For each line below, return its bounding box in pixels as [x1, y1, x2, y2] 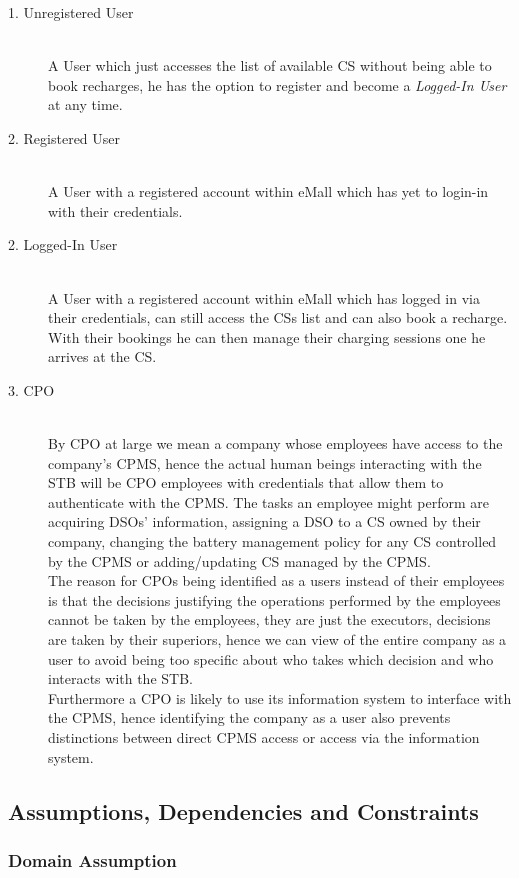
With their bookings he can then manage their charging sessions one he [48, 326, 486, 347]
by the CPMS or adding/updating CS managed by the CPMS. [48, 550, 431, 571]
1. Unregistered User [8, 2, 134, 22]
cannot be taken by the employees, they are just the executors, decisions [48, 609, 491, 630]
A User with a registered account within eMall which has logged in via [48, 287, 480, 308]
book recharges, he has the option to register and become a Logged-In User [48, 74, 507, 95]
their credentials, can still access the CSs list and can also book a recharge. [48, 307, 508, 328]
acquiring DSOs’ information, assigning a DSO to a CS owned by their [48, 511, 481, 532]
